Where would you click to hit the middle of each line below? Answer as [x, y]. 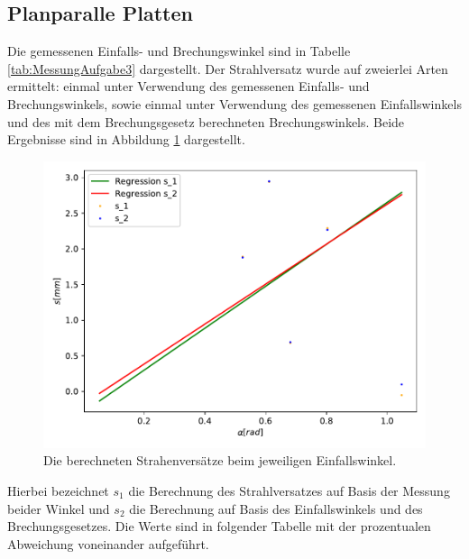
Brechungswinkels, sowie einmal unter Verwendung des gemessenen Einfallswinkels [234, 103]
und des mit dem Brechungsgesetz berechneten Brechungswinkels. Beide [206, 121]
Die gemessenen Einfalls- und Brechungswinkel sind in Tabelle [179, 51]
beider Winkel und [59, 508]
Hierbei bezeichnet [58, 490]
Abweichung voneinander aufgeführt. [108, 543]
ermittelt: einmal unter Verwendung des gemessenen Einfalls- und [189, 86]
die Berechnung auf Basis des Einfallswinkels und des [276, 508]
